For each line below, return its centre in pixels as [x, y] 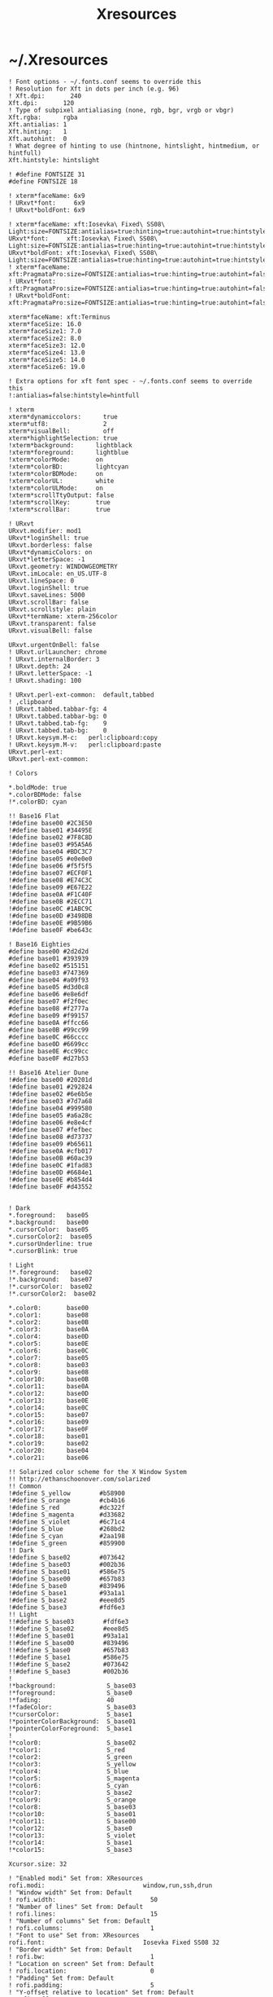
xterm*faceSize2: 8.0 [45, 338]
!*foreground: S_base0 [70, 1693]
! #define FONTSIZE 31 [47, 174]
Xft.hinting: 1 [38, 131]
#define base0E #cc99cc [49, 1051]
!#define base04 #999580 [50, 1108]
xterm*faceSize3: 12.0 [47, 345]
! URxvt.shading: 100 [45, 680]
